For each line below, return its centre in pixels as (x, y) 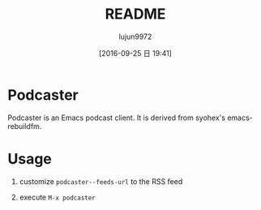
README (135, 14)
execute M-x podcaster (58, 197)
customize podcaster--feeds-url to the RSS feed (101, 181)
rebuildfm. (25, 126)
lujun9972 (135, 36)
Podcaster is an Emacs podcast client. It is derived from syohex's (117, 118)
